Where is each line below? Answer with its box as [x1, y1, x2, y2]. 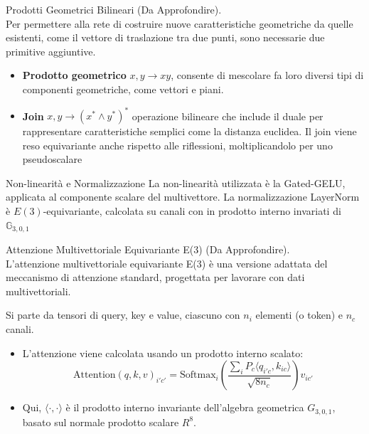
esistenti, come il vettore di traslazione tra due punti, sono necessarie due [6, 30, 325, 45]
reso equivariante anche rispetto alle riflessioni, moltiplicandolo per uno [22, 137, 333, 152]
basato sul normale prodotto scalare [22, 414, 179, 429]
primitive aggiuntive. [6, 43, 96, 58]
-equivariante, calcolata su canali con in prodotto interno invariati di [43, 203, 341, 218]
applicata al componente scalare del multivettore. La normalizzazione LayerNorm [6, 189, 360, 204]
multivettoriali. [6, 283, 71, 298]
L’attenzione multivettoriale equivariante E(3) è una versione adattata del [6, 255, 328, 270]
